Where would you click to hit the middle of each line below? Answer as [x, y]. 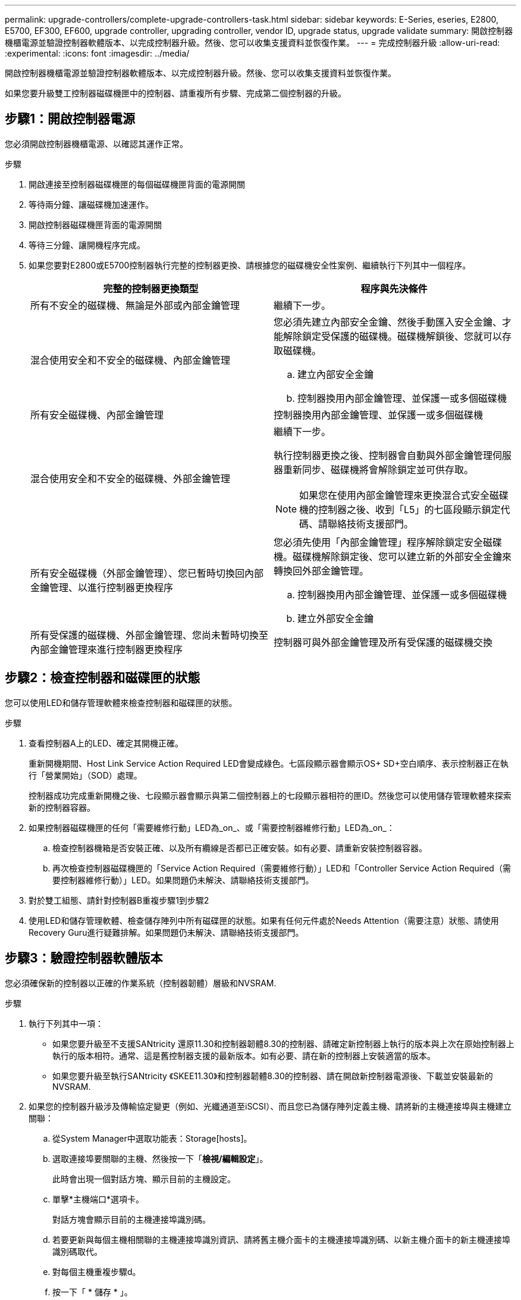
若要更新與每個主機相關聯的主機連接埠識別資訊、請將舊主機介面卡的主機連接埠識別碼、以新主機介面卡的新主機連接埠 [281, 1239]
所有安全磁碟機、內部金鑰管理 [97, 415]
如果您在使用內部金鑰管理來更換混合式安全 [395, 495]
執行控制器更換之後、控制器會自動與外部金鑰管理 [383, 455]
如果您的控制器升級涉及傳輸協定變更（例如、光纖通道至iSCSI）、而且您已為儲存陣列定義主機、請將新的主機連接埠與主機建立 [270, 1106]
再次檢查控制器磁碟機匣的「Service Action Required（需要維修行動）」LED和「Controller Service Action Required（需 [282, 868]
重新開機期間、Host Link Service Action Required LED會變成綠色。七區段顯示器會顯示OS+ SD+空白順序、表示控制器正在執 [269, 763]
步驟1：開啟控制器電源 [70, 119]
